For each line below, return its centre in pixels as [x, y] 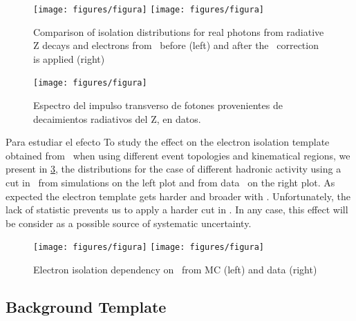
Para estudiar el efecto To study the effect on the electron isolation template [168, 142]
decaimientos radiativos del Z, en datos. [117, 118]
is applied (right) [69, 58]
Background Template [86, 307]
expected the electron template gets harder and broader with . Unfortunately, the [178, 196]
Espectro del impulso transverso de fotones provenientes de [158, 105]
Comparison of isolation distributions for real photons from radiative [179, 31]
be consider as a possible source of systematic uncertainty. [129, 223]
